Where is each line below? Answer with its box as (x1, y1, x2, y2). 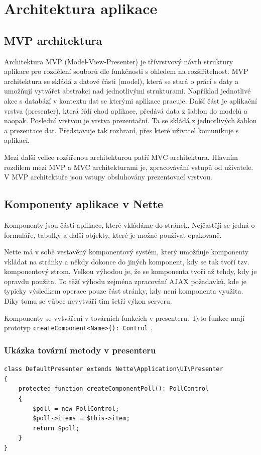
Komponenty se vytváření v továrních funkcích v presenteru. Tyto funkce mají (4, 312, 245, 323)
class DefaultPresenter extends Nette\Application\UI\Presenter (4, 366, 223, 373)
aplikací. (4, 135, 30, 145)
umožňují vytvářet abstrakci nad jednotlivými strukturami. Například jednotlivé (4, 85, 251, 96)
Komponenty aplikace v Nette (4, 196, 163, 212)
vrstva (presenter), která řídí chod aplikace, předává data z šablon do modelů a (4, 105, 248, 116)
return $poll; (33, 424, 80, 432)
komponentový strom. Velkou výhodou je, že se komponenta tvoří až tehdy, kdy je (4, 266, 257, 277)
